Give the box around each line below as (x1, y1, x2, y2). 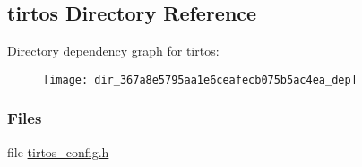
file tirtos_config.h (7, 142, 109, 161)
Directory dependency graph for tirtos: (7, 41, 220, 60)
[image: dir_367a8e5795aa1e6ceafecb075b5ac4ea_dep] (43, 73, 358, 86)
